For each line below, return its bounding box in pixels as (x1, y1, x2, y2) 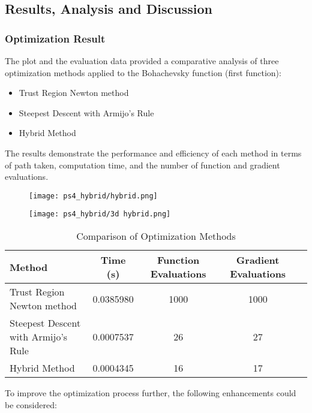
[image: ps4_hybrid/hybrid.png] (29, 191, 158, 200)
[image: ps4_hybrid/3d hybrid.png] (29, 210, 171, 219)
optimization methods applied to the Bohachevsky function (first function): (5, 66, 281, 79)
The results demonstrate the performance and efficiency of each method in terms (5, 146, 302, 159)
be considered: (5, 398, 57, 411)
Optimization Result (5, 31, 106, 46)
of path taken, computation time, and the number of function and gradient (5, 158, 280, 171)
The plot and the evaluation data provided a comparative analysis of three (5, 55, 279, 67)
